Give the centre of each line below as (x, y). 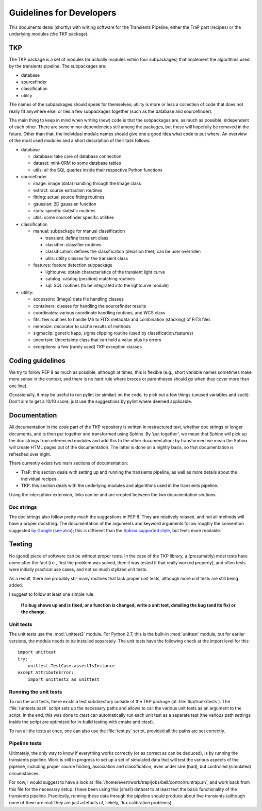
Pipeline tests (25, 743)
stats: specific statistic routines (64, 211)
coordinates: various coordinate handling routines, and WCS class (99, 312)
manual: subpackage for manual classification (79, 231)
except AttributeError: (46, 673)
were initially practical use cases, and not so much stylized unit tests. (78, 569)
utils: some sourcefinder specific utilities (74, 217)
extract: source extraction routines (68, 190)
